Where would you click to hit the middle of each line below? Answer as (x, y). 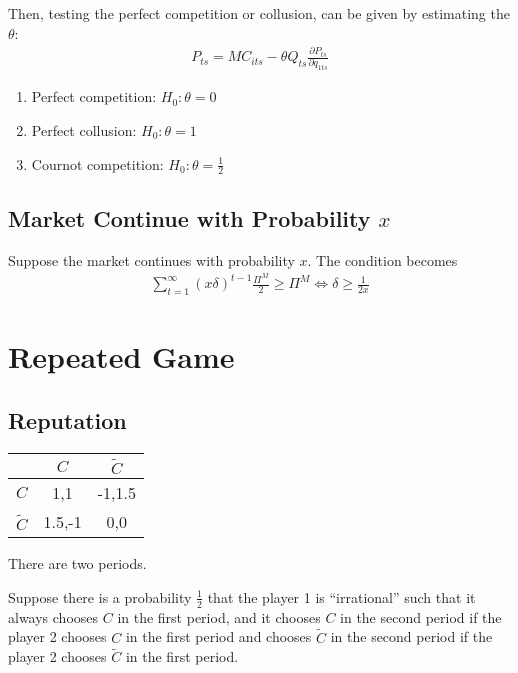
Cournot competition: (97, 163)
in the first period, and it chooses (219, 616)
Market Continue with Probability (189, 217)
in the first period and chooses (218, 636)
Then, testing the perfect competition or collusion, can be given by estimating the (259, 13)
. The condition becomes (382, 259)
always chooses (53, 616)
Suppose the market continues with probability (151, 259)
